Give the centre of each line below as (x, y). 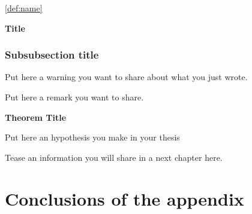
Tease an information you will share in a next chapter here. (114, 157)
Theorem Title (36, 117)
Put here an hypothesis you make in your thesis (92, 137)
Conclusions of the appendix (124, 198)
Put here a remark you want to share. (74, 97)
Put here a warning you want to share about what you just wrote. (126, 77)
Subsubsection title (52, 55)
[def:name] (24, 8)
